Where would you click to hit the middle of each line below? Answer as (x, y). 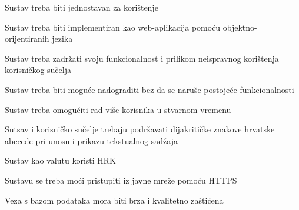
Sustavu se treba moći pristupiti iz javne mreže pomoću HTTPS (121, 180)
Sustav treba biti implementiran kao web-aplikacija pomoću (113, 27)
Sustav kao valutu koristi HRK (61, 160)
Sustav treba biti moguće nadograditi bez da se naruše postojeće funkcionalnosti (149, 89)
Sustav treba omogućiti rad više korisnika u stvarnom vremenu (118, 109)
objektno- (240, 27)
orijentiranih (27, 39)
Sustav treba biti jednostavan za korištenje (82, 7)
